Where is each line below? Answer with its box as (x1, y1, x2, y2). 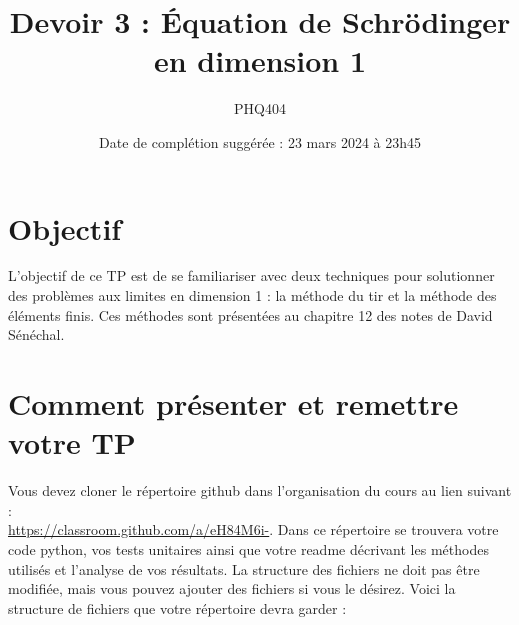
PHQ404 (234, 98, 286, 119)
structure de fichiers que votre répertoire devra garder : (8, 597, 347, 618)
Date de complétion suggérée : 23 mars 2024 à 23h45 (99, 131, 421, 152)
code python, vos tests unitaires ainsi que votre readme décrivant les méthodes (8, 538, 489, 559)
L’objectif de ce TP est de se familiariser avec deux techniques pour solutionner (8, 265, 495, 286)
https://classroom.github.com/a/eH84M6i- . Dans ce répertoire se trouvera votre (8, 519, 499, 540)
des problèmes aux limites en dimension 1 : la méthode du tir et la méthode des (8, 285, 497, 306)
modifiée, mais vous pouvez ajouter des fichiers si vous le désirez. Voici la (8, 578, 456, 599)
